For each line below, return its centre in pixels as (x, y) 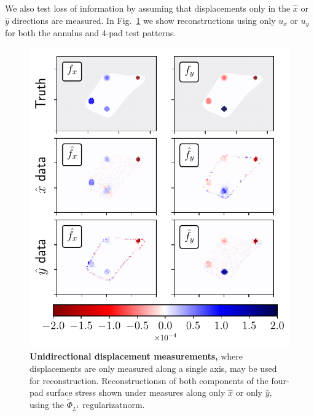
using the (47, 405)
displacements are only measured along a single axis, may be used (153, 368)
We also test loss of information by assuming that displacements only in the (148, 8)
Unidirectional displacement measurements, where (136, 356)
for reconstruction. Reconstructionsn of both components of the (149, 380)
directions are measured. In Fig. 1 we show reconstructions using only (144, 20)
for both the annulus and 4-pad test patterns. (91, 33)
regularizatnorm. (114, 405)
